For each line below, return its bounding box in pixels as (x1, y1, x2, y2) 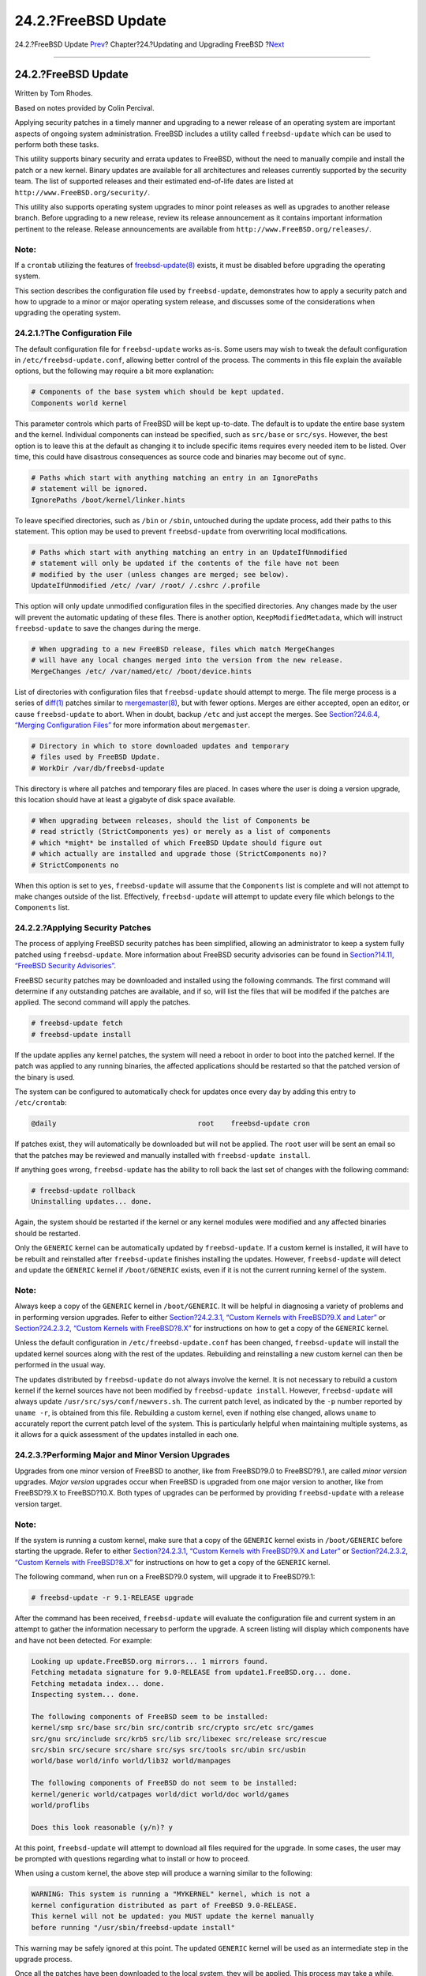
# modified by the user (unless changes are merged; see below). (31, 570, 290, 579)
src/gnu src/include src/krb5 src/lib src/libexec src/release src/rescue (31, 1734, 327, 1743)
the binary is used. (14, 1072, 75, 1082)
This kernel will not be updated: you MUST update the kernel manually (31, 1912, 315, 1921)
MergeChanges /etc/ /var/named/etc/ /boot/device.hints (31, 666, 252, 676)
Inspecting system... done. (31, 1690, 140, 1699)
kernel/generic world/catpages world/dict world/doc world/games (31, 1789, 290, 1798)
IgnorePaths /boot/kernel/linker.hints (31, 495, 185, 504)
